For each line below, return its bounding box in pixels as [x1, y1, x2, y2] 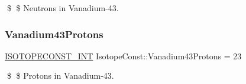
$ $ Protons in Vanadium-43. [7, 69, 114, 82]
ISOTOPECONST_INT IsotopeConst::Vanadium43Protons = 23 [5, 49, 242, 62]
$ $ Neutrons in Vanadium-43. [7, 2, 119, 14]
